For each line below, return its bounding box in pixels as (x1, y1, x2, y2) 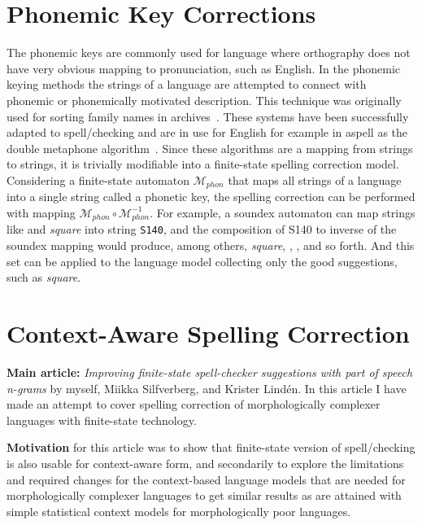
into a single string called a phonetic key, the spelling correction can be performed (7, 188, 415, 205)
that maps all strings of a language (228, 171, 402, 188)
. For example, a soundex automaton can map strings (150, 203, 415, 221)
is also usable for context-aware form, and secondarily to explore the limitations (7, 454, 404, 471)
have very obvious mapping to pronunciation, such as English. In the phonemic (7, 59, 401, 77)
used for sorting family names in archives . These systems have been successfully (7, 107, 409, 125)
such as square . (7, 269, 81, 286)
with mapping (7, 203, 76, 221)
